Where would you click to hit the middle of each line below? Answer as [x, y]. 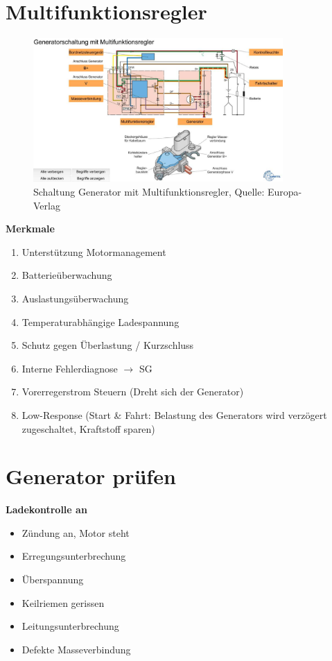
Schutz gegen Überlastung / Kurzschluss [108, 345]
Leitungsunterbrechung [70, 626]
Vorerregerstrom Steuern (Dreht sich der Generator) [133, 392]
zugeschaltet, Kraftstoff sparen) [88, 428]
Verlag [47, 205]
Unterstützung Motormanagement [94, 251]
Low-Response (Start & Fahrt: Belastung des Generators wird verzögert [174, 414]
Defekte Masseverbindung [76, 649]
